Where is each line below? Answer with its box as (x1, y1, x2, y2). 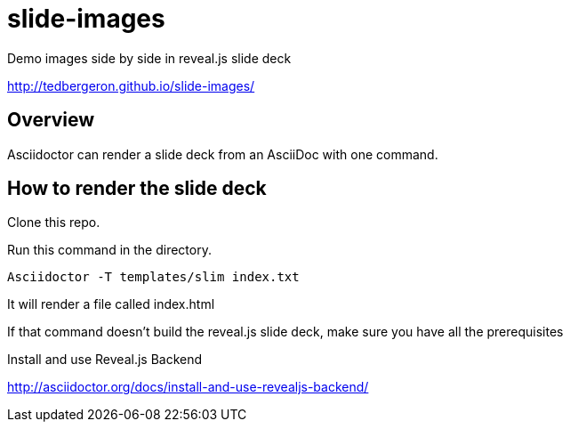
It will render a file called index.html (7, 296, 215, 312)
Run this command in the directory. (7, 242, 212, 258)
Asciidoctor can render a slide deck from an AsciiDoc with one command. (7, 146, 438, 162)
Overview (7, 109, 95, 132)
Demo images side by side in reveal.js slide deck (7, 50, 292, 66)
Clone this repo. (7, 214, 100, 231)
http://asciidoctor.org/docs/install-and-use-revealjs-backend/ (7, 379, 369, 395)
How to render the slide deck (7, 177, 267, 200)
